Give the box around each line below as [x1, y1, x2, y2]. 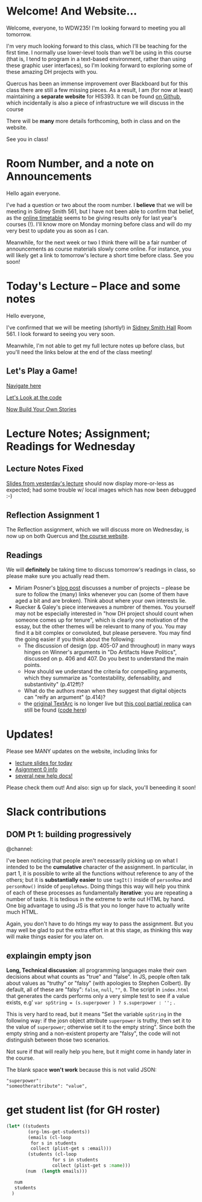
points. [24, 662, 42, 669]
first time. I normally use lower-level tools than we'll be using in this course [6, 48, 192, 56]
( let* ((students [6, 1123, 50, 1129]
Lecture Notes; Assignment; [6, 427, 151, 440]
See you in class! [6, 135, 49, 143]
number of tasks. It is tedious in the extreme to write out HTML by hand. [6, 896, 185, 903]
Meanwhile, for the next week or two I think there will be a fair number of [6, 238, 187, 246]
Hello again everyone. [6, 189, 61, 197]
